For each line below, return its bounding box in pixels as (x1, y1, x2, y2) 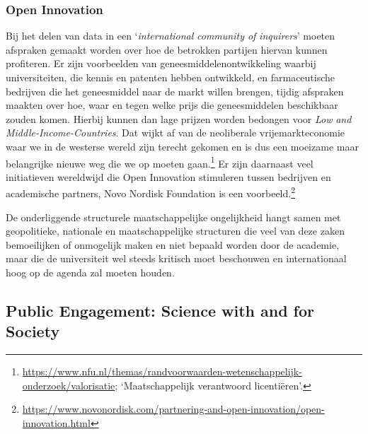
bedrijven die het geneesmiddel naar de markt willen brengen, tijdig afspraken (6, 83, 344, 98)
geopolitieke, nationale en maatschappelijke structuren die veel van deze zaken (6, 223, 345, 238)
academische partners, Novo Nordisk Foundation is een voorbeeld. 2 (6, 184, 296, 201)
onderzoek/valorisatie (22, 377, 115, 392)
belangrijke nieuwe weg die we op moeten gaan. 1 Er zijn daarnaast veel (6, 153, 314, 170)
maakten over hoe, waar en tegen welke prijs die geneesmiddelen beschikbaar (6, 98, 338, 112)
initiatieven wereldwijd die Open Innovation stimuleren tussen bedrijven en (6, 169, 331, 184)
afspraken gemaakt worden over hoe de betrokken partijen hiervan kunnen (6, 42, 328, 57)
